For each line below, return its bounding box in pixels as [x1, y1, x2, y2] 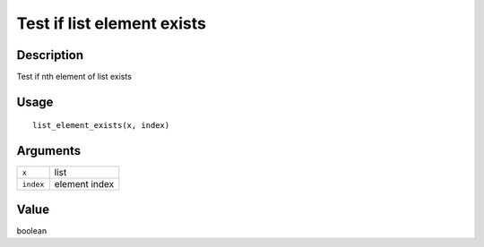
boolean [16, 225, 48, 236]
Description [16, 47, 84, 63]
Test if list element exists [16, 13, 206, 33]
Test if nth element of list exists [16, 72, 132, 82]
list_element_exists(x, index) [32, 121, 170, 131]
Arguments [16, 143, 82, 158]
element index [54, 178, 115, 191]
